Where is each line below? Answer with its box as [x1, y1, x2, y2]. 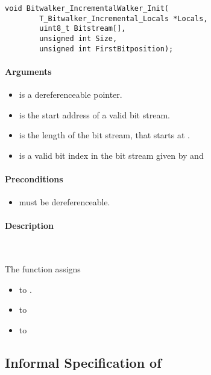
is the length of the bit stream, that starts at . [19, 129, 190, 141]
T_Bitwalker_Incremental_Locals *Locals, [39, 14, 208, 23]
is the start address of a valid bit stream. [19, 108, 170, 121]
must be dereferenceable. [19, 196, 110, 208]
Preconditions [5, 173, 63, 185]
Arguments [5, 65, 52, 77]
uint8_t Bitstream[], [39, 24, 126, 33]
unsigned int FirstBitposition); [39, 44, 174, 53]
